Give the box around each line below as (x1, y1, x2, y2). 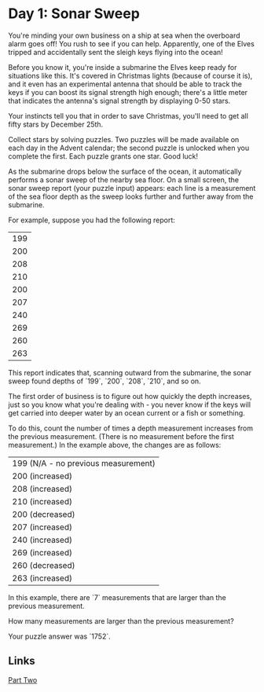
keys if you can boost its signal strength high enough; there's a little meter (8, 87, 248, 97)
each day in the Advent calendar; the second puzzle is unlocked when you (8, 143, 250, 152)
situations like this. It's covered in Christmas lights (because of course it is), (8, 71, 253, 80)
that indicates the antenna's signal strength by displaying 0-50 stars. (8, 96, 231, 105)
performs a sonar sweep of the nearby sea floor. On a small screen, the (8, 174, 240, 185)
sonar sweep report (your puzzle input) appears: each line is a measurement (8, 183, 256, 192)
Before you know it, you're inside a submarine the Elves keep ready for (8, 62, 237, 71)
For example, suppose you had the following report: (8, 215, 175, 225)
